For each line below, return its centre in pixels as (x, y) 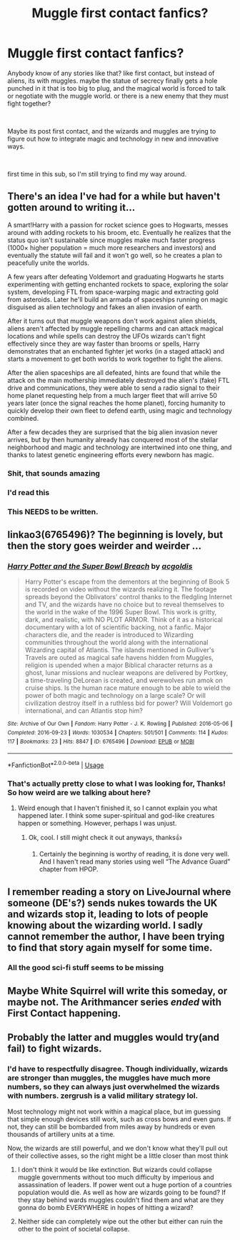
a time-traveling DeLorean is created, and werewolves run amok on (124, 681)
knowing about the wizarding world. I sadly (105, 925)
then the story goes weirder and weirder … (105, 545)
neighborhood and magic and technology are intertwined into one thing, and (120, 447)
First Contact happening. (64, 1013)
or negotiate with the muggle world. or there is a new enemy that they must (118, 96)
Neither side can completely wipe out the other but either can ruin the (120, 1221)
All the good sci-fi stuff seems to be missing (86, 968)
